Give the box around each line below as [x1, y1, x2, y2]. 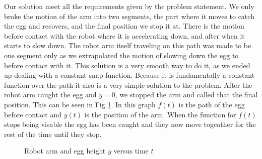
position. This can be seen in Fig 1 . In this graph [4, 99, 156, 109]
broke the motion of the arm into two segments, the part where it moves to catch [4, 11, 254, 21]
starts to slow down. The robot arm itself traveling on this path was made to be [4, 40, 251, 51]
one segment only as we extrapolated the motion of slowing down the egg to [4, 50, 239, 60]
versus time [113, 145, 149, 156]
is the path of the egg [178, 99, 245, 109]
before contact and [4, 109, 61, 119]
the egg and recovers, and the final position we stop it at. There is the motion [4, 21, 244, 31]
